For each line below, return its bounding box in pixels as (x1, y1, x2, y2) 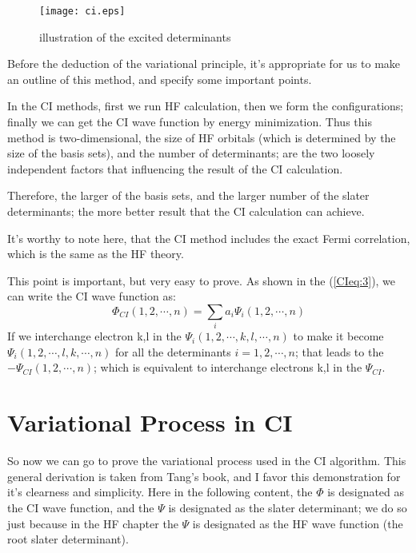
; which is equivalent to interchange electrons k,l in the (94, 359, 362, 376)
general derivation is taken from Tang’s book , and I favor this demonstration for (7, 467, 401, 484)
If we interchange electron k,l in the (7, 328, 182, 344)
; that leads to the (294, 343, 384, 360)
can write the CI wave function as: (7, 288, 176, 304)
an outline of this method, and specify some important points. (7, 70, 312, 87)
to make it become (293, 328, 384, 344)
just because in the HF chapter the (7, 515, 178, 531)
